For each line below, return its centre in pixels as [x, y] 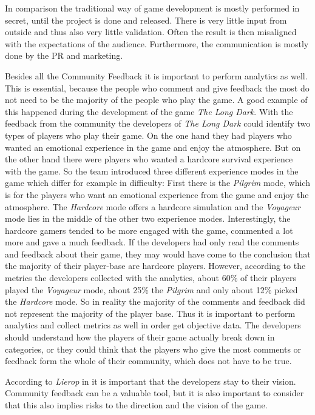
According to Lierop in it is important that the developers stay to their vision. [151, 381]
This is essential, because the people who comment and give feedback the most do [157, 88]
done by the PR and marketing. [64, 55]
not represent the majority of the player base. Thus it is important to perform [150, 313]
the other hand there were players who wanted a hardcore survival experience [149, 159]
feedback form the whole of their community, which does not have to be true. [148, 361]
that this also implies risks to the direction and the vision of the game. [136, 405]
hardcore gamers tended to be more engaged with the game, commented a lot [149, 230]
